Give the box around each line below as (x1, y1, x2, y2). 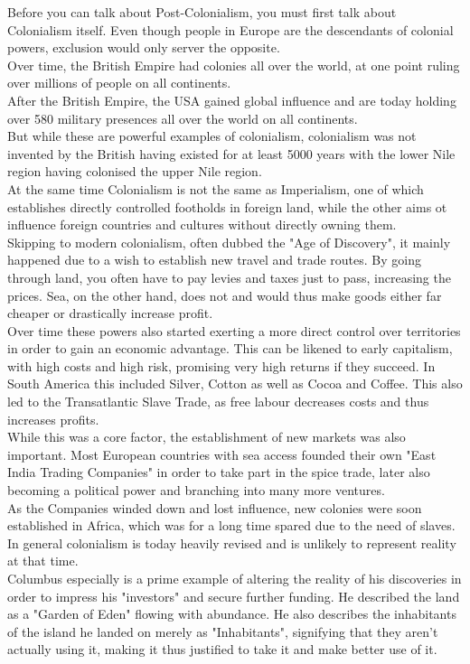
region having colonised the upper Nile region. (7, 162, 262, 181)
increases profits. (7, 409, 99, 428)
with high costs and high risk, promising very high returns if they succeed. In (7, 356, 436, 375)
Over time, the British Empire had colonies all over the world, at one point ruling (7, 55, 460, 74)
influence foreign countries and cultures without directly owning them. (7, 215, 397, 234)
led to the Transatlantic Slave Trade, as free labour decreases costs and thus (7, 392, 429, 411)
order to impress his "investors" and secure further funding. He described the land (7, 586, 460, 605)
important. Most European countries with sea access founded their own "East (7, 444, 437, 463)
